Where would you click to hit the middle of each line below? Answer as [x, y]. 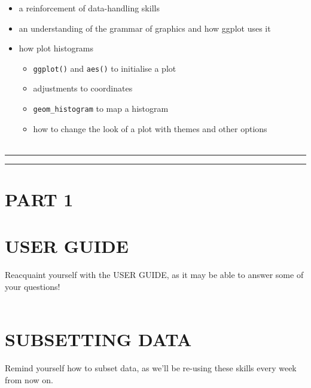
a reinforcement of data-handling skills [89, 8]
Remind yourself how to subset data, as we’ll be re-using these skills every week [151, 368]
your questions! [33, 286]
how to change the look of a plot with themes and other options [150, 128]
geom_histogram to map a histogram [101, 109]
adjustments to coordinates [83, 88]
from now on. [29, 379]
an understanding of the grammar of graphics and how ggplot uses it [145, 28]
